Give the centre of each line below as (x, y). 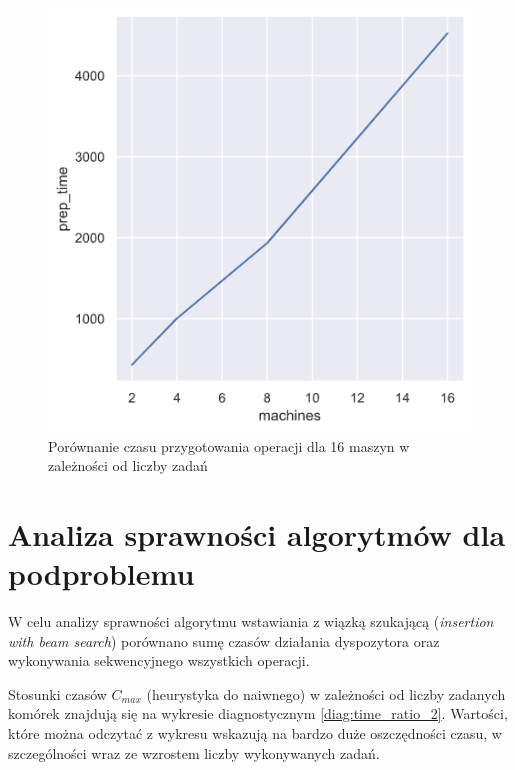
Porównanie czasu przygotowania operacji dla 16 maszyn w (229, 445)
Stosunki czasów (57, 693)
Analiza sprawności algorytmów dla (257, 533)
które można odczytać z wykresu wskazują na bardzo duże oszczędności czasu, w (255, 733)
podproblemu (101, 573)
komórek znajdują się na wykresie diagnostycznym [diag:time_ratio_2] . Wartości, (258, 713)
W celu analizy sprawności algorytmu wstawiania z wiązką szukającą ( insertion (251, 621)
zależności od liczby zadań (128, 465)
